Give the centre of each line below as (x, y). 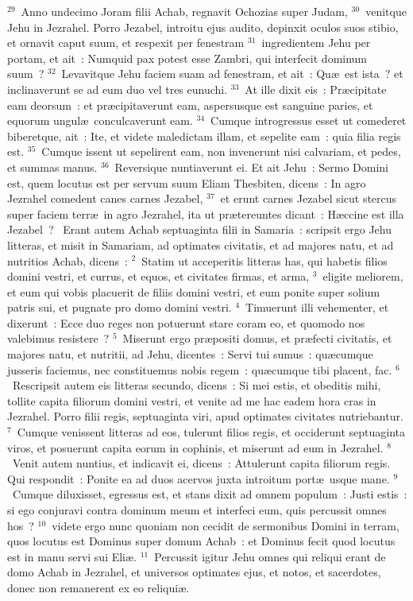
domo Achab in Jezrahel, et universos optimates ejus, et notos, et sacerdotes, (194, 572)
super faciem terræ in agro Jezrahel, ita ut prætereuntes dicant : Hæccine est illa (206, 213)
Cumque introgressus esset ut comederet (309, 120)
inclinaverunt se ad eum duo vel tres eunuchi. (118, 89)
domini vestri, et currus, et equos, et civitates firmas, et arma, (158, 276)
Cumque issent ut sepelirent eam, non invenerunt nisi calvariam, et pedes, (221, 151)
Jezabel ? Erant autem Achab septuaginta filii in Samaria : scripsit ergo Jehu (199, 229)
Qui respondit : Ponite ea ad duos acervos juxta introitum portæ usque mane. (199, 478)
